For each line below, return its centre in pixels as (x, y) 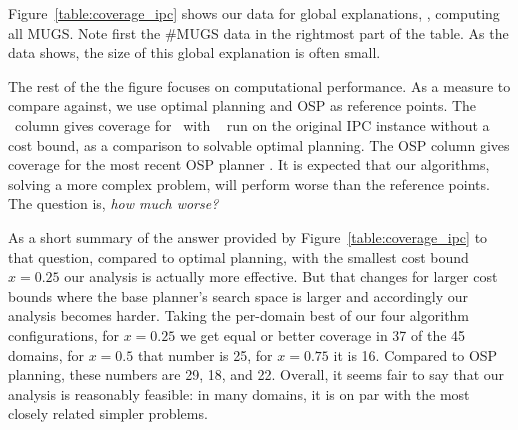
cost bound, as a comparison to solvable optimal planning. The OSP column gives (259, 144)
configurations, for (64, 334)
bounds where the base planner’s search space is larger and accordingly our (238, 295)
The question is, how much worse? (113, 203)
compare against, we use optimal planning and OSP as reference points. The (242, 105)
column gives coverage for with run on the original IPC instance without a (252, 124)
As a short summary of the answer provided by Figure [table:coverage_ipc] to (248, 236)
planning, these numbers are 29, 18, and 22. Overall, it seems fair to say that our (256, 374)
